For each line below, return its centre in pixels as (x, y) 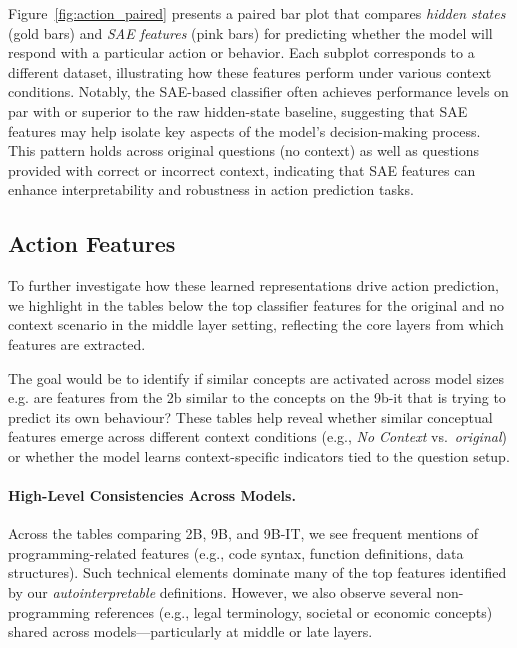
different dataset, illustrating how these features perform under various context (250, 71)
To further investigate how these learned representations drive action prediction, (253, 285)
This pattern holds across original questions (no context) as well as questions (244, 150)
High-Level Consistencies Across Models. (152, 495)
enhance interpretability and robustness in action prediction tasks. (211, 189)
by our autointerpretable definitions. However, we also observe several (220, 592)
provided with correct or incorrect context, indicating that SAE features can (242, 169)
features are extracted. (77, 343)
